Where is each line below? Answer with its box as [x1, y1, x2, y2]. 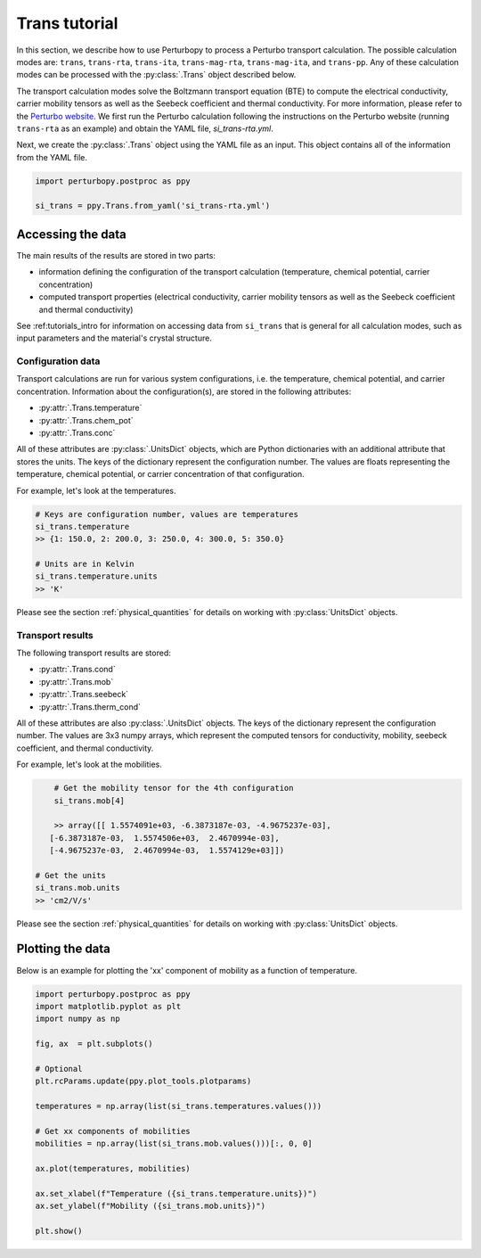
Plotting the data [16, 941, 111, 957]
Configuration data [16, 355, 101, 367]
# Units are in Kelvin [35, 559, 135, 570]
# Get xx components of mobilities [35, 1126, 191, 1136]
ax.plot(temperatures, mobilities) [35, 1163, 191, 1173]
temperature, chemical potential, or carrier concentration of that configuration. [16, 469, 305, 480]
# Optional [35, 1064, 83, 1073]
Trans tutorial [16, 13, 118, 33]
